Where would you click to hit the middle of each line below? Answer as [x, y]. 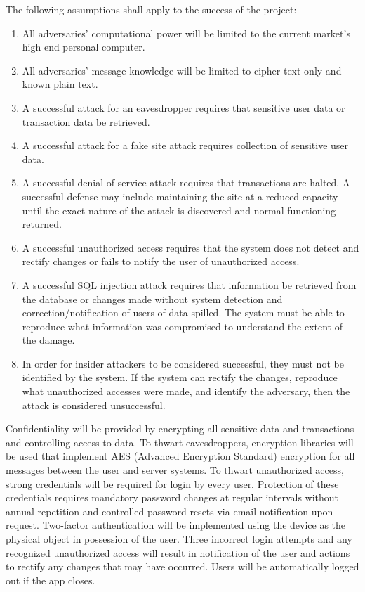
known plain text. [60, 84]
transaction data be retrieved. [86, 121]
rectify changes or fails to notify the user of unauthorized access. [161, 261]
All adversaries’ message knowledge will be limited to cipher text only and [182, 70]
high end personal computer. [84, 47]
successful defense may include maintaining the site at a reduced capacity [180, 196]
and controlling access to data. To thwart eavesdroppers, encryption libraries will [180, 442]
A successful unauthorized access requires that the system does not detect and [191, 247]
